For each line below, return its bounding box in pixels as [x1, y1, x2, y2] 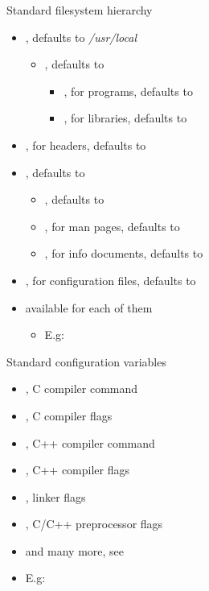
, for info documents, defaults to [44, 245, 203, 262]
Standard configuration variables [6, 353, 166, 370]
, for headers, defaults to [25, 136, 146, 153]
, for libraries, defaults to [64, 110, 187, 126]
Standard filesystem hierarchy [6, 2, 153, 18]
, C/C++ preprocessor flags [25, 515, 163, 532]
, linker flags [25, 488, 86, 505]
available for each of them [25, 299, 153, 316]
